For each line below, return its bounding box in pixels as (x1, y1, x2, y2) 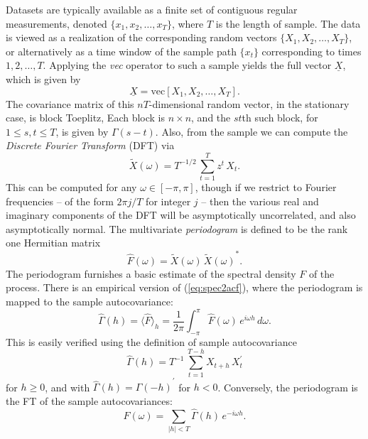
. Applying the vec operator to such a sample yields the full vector (43, 58, 332, 72)
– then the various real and (201, 193, 319, 208)
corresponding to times (261, 43, 362, 58)
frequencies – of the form (6, 193, 114, 208)
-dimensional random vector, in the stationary (148, 96, 350, 111)
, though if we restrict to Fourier (195, 180, 337, 195)
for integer (146, 193, 191, 208)
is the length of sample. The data (215, 16, 361, 31)
